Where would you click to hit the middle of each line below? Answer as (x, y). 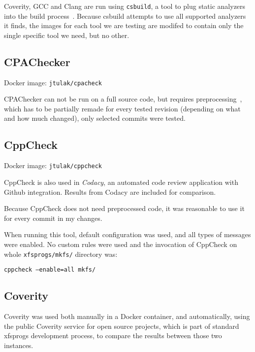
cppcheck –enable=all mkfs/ (50, 270)
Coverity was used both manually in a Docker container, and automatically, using (127, 316)
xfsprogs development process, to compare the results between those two (113, 335)
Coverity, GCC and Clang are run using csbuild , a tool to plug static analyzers (125, 6)
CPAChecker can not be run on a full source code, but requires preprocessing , (123, 99)
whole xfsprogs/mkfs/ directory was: (61, 254)
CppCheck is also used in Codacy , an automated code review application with (121, 182)
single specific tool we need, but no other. (67, 35)
